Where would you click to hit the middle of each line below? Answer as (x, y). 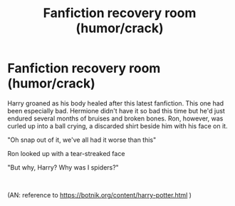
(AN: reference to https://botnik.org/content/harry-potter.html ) (100, 195)
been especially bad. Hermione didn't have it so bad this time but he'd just (116, 110)
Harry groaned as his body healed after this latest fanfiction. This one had (116, 103)
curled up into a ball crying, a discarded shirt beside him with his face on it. (117, 125)
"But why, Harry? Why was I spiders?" (63, 167)
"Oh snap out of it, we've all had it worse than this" (82, 140)
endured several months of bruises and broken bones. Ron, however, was (115, 118)
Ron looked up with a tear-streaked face (66, 153)
